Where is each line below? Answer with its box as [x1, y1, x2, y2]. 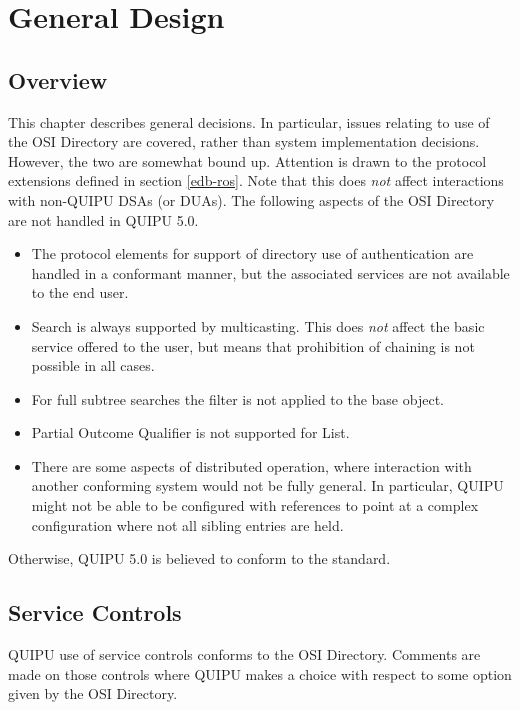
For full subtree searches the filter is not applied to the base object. [31, 388, 444, 409]
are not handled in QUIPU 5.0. [8, 209, 199, 230]
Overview [8, 64, 108, 95]
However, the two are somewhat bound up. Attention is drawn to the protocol [8, 150, 487, 171]
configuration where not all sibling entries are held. [31, 514, 344, 535]
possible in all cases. [31, 355, 155, 376]
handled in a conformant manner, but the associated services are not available [31, 262, 510, 283]
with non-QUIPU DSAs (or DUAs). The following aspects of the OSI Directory [8, 189, 495, 210]
